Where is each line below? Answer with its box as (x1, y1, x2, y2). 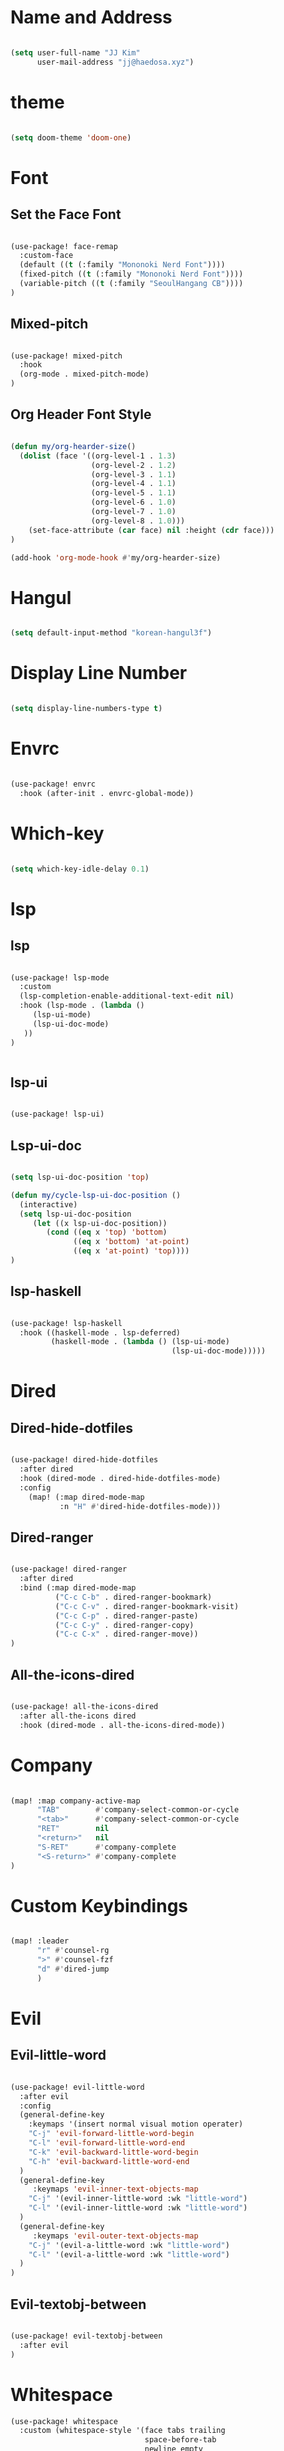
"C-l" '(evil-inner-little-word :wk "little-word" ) (28, 2203, 248, 2213)
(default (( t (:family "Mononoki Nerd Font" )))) (19, 260, 226, 270)
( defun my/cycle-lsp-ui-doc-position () (10, 1190, 182, 1200)
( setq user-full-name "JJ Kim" (10, 47, 141, 58)
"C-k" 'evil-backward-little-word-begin (28, 2147, 199, 2157)
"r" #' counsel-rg (36, 1946, 110, 1956)
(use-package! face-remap (10, 241, 118, 251)
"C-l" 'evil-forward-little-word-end (28, 2138, 186, 2148)
